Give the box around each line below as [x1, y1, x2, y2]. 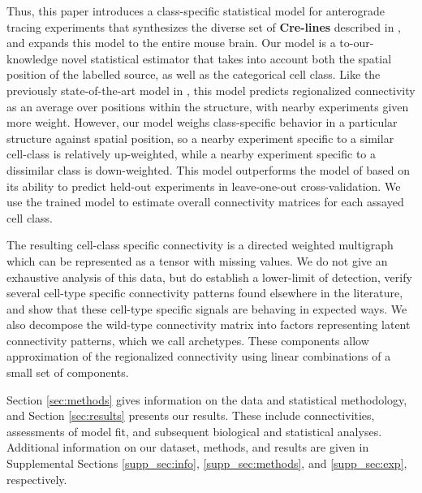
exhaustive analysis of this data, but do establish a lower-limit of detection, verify [6, 268, 412, 285]
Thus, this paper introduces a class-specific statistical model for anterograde [6, 2, 385, 19]
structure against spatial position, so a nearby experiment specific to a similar [6, 129, 394, 146]
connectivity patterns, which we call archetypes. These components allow [6, 331, 369, 348]
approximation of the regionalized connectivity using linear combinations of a [6, 348, 391, 365]
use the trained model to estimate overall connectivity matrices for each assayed [6, 193, 404, 210]
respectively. [6, 470, 67, 487]
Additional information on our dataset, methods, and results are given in [6, 439, 369, 456]
